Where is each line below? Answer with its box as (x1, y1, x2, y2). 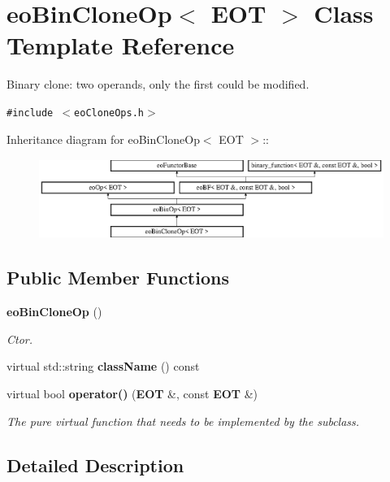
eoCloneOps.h (74, 106, 144, 119)
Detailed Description (6, 452, 184, 477)
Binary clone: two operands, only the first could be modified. (6, 76, 310, 93)
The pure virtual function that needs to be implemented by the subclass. (6, 412, 360, 429)
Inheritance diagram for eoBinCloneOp (6, 130, 200, 147)
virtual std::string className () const (6, 358, 200, 375)
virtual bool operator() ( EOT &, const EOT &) (6, 385, 258, 402)
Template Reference (6, 28, 235, 62)
